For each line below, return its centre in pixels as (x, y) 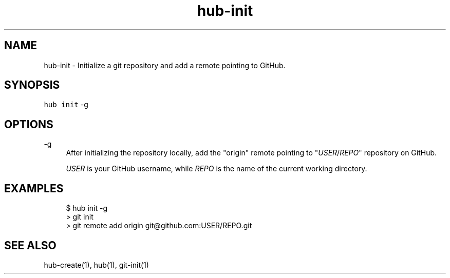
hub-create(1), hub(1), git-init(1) (96, 265)
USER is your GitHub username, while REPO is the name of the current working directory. (217, 169)
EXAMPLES (34, 188)
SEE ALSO (30, 245)
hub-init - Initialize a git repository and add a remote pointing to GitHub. (165, 65)
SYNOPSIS (32, 85)
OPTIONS (29, 124)
